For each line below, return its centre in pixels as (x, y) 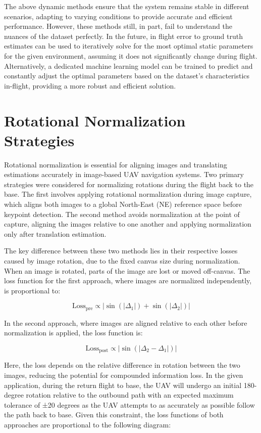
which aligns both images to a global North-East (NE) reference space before (123, 204)
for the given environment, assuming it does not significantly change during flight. (131, 55)
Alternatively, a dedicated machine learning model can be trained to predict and (128, 66)
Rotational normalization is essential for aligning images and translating (116, 164)
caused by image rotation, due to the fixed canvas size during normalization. (122, 261)
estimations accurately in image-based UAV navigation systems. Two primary (124, 174)
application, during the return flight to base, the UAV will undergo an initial (123, 385)
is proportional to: (32, 290)
